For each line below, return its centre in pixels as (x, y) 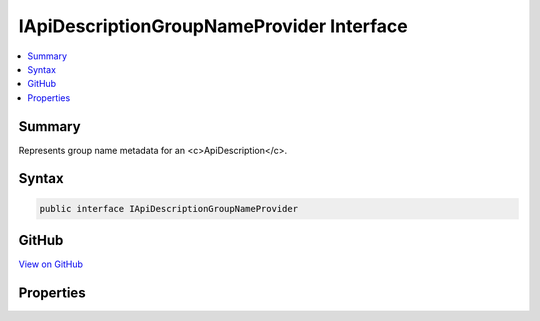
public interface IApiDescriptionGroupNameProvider (169, 208)
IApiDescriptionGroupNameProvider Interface (213, 26)
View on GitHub (51, 264)
